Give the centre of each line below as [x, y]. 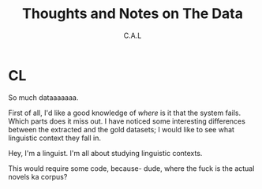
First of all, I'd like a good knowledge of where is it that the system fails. [125, 113]
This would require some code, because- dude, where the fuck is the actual [131, 168]
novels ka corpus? [38, 176]
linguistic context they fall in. [54, 138]
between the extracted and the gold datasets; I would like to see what [122, 129]
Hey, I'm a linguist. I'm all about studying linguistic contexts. [105, 153]
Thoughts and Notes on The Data [133, 14]
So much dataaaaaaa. [43, 97]
